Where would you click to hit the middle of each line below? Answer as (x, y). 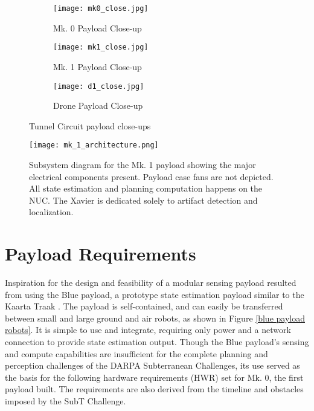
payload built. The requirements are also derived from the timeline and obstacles (154, 389)
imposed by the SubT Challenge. (66, 401)
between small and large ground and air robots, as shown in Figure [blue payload (155, 318)
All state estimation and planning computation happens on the (146, 188)
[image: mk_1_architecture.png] (94, 145)
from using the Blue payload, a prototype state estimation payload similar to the (155, 294)
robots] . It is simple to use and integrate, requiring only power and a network (148, 330)
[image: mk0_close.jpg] (101, 8)
